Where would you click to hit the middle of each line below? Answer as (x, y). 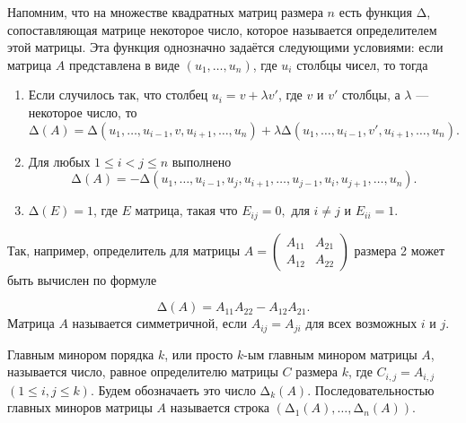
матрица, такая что (186, 210)
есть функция (376, 12)
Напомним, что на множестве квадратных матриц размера (165, 12)
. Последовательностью (371, 389)
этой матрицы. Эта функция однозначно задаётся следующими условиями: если (225, 47)
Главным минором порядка (81, 354)
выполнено (202, 161)
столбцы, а (371, 95)
